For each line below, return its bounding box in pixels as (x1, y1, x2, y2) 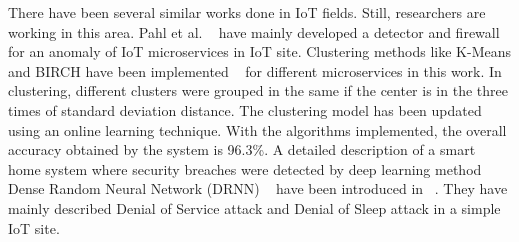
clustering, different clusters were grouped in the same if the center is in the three (8, 80, 508, 101)
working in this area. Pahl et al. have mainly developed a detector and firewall (8, 21, 500, 42)
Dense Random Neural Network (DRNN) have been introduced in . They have (8, 178, 508, 199)
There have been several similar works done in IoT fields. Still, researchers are (8, 2, 486, 22)
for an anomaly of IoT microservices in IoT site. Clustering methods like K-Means (8, 41, 512, 62)
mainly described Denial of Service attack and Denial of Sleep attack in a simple (8, 197, 501, 218)
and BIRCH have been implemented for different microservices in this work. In (8, 60, 502, 81)
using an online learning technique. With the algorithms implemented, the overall (8, 119, 507, 140)
